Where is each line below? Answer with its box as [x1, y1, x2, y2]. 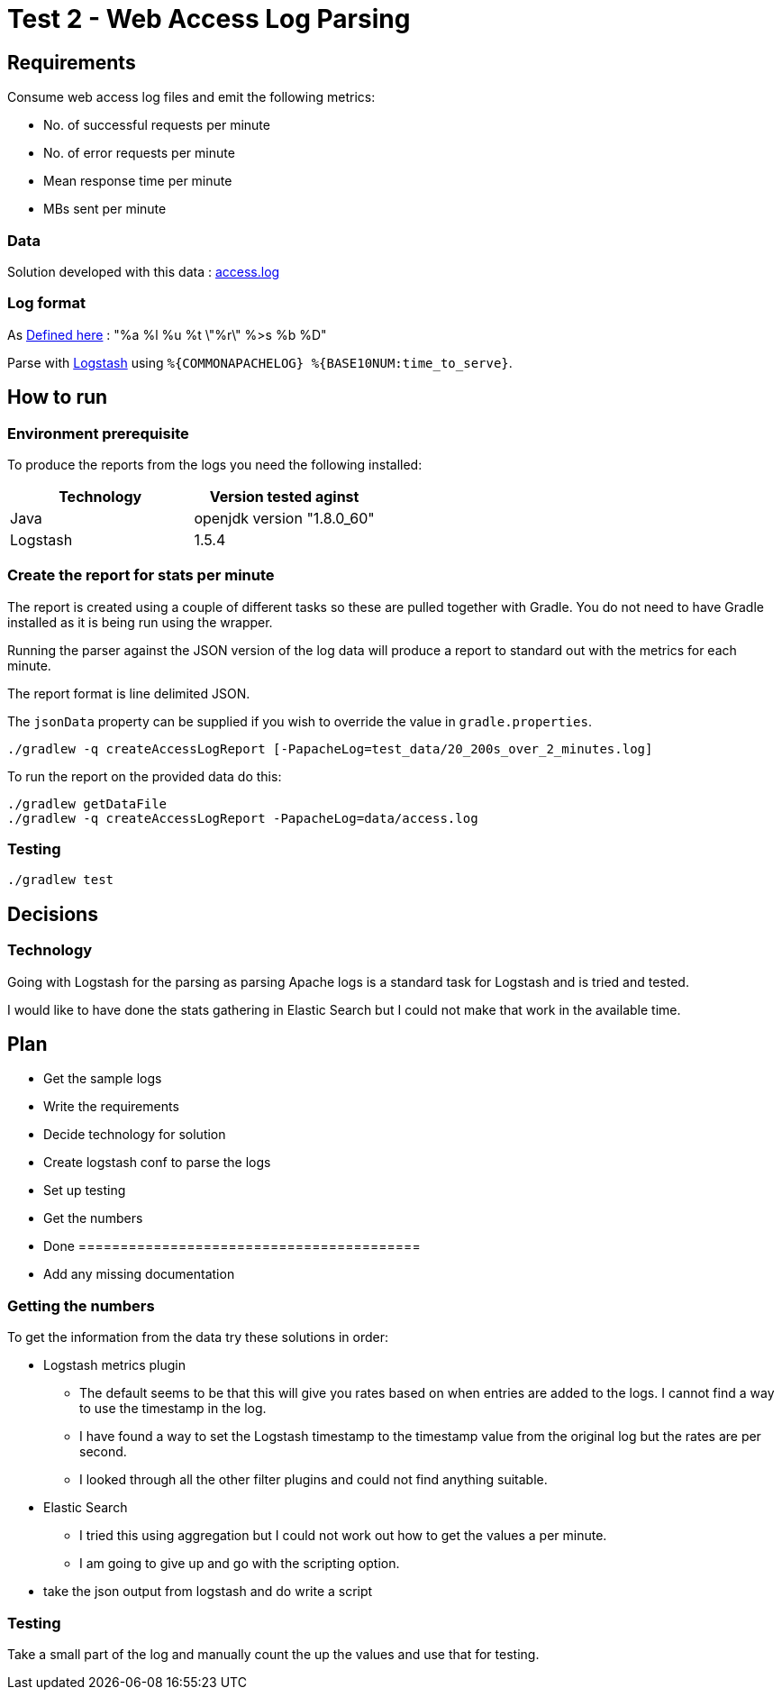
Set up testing [43, 1182, 126, 1199]
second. [79, 1444, 127, 1460]
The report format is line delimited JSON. [7, 685, 250, 701]
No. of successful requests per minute [43, 117, 270, 133]
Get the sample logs [43, 1071, 162, 1087]
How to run [7, 386, 108, 409]
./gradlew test [7, 872, 114, 888]
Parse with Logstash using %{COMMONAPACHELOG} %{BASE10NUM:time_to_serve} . [7, 354, 513, 370]
